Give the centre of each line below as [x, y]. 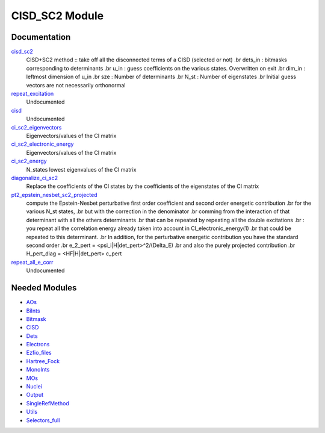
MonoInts [38, 370]
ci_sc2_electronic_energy [42, 144]
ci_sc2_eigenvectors [36, 127]
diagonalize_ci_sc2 [35, 178]
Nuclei [34, 387]
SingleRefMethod [48, 403]
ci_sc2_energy [29, 161]
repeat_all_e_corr [32, 262]
